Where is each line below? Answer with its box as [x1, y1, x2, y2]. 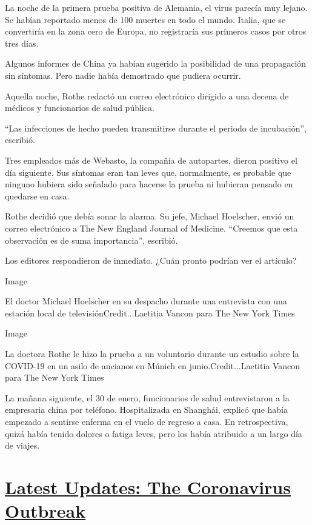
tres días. [5, 36, 39, 49]
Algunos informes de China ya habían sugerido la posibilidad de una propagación [5, 57, 307, 70]
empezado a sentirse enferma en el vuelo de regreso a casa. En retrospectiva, [5, 415, 288, 428]
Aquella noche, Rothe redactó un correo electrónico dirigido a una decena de [5, 89, 289, 102]
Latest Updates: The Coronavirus [5, 475, 291, 499]
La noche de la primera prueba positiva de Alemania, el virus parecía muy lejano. [5, 1, 308, 13]
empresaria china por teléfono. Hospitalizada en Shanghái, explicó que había [5, 403, 288, 416]
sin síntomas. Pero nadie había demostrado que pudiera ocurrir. [5, 69, 241, 81]
